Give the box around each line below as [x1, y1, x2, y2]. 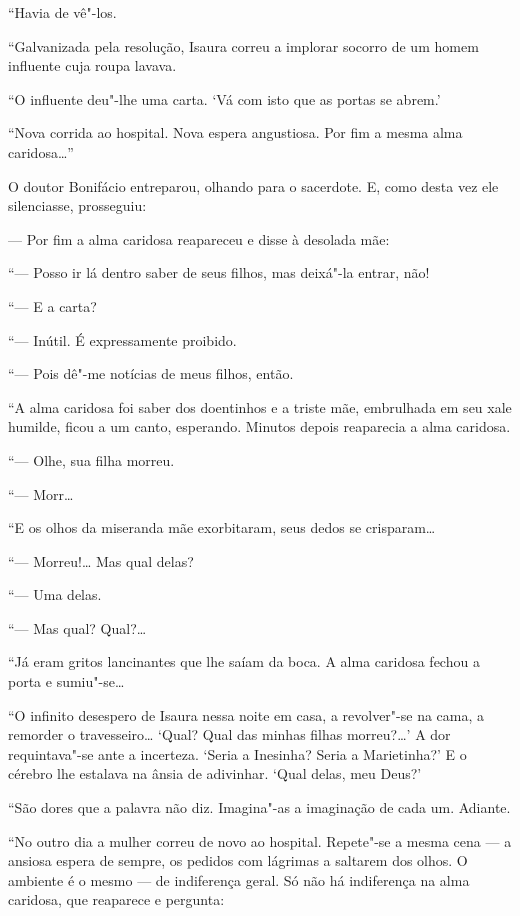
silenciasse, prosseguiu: [8, 195, 147, 216]
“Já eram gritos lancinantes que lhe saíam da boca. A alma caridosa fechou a [8, 651, 480, 672]
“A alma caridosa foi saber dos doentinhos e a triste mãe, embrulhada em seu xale [8, 396, 512, 417]
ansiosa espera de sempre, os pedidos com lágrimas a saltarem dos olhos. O [8, 850, 468, 871]
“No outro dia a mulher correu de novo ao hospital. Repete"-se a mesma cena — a [8, 830, 512, 851]
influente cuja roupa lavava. [8, 55, 177, 76]
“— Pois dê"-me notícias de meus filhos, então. [8, 363, 294, 384]
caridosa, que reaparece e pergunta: [8, 889, 225, 910]
